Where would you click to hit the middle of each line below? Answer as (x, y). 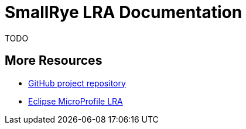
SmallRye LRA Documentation (124, 12)
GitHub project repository (77, 83)
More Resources (54, 61)
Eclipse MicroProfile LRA (76, 101)
